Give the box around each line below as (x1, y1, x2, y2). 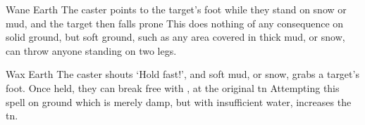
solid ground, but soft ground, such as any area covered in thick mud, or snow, (6, 29, 345, 44)
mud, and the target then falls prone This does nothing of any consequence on (6, 15, 344, 30)
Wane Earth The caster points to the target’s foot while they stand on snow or (6, 2, 347, 16)
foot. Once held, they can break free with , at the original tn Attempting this (6, 80, 340, 95)
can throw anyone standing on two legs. (6, 43, 177, 58)
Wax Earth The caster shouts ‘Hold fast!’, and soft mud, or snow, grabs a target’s (6, 67, 359, 81)
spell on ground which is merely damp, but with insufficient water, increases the (6, 94, 352, 109)
